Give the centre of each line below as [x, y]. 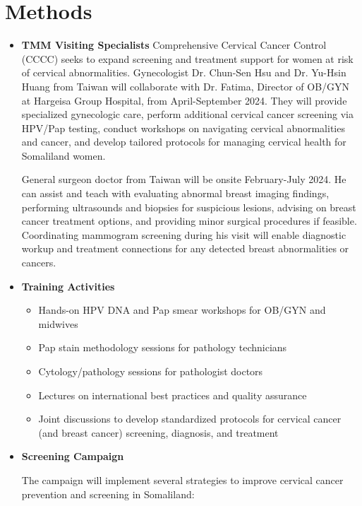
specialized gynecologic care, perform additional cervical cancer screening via [187, 114]
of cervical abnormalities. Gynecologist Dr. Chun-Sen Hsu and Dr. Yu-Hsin [184, 72]
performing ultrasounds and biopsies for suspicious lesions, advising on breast [189, 207]
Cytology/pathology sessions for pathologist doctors [151, 371]
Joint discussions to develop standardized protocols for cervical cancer [190, 419]
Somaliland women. [64, 155]
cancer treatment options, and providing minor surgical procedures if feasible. [189, 221]
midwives [58, 323]
